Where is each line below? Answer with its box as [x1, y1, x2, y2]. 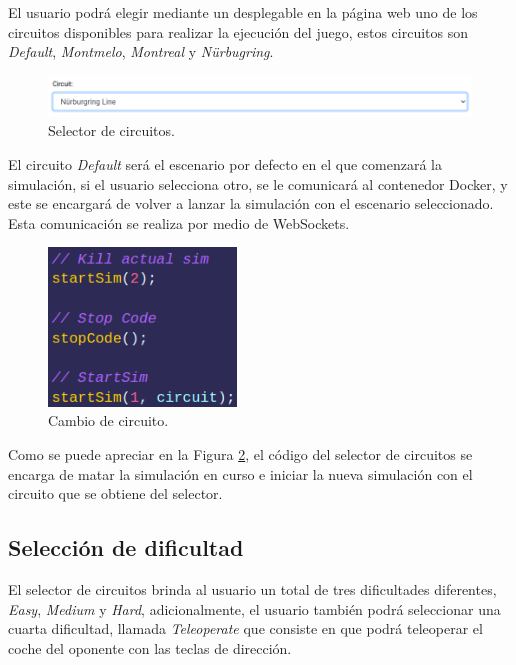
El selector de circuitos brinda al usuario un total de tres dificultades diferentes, [8, 579, 497, 599]
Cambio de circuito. [48, 410, 169, 431]
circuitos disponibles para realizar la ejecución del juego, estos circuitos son [8, 21, 468, 42]
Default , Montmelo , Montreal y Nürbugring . [8, 41, 274, 62]
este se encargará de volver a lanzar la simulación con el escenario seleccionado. [8, 193, 494, 214]
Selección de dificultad [8, 532, 244, 563]
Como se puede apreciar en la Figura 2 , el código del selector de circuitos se [8, 444, 473, 465]
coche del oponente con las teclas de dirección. [8, 637, 292, 658]
